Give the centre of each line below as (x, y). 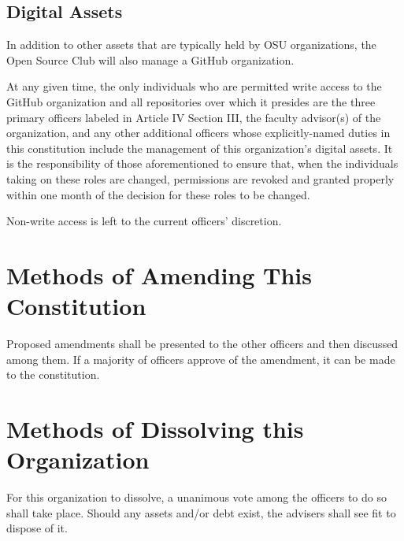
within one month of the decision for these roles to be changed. (158, 194)
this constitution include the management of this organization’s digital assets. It (200, 148)
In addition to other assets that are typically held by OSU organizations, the (191, 44)
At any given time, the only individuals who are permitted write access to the (194, 86)
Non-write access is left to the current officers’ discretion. (144, 221)
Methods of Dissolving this (155, 429)
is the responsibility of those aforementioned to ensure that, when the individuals (202, 163)
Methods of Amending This (159, 274)
